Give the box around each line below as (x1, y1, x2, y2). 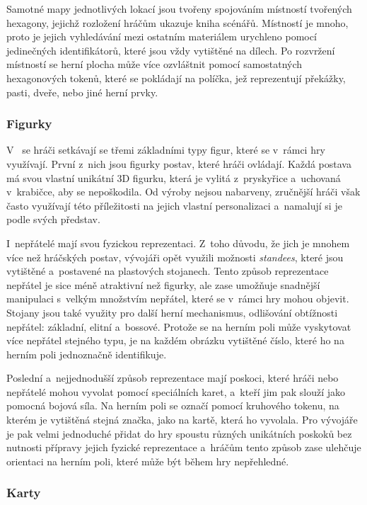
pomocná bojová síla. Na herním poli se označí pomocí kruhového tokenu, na (6, 398, 339, 413)
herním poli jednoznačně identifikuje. (6, 346, 167, 361)
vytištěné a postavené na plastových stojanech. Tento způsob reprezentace (6, 263, 329, 278)
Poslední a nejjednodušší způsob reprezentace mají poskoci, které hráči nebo (6, 370, 339, 385)
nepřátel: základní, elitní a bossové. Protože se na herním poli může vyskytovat (6, 319, 351, 334)
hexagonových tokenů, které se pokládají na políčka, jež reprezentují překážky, (6, 70, 346, 85)
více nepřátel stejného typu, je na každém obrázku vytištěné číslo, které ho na (6, 333, 344, 348)
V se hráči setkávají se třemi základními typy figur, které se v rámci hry (6, 142, 325, 157)
